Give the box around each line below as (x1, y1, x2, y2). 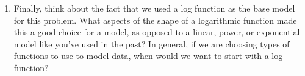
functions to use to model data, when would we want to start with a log (13, 49, 283, 62)
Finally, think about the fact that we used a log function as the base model (13, 2, 295, 14)
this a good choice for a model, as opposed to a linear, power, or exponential (13, 26, 300, 38)
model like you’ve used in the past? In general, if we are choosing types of (13, 37, 290, 50)
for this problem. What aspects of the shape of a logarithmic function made (13, 13, 297, 26)
